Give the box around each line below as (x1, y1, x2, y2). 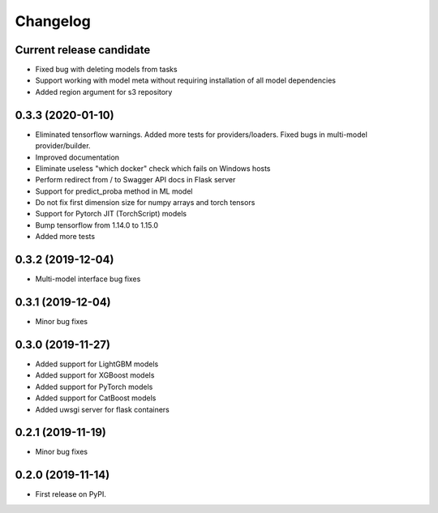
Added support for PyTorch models (35, 382, 153, 391)
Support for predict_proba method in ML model (35, 186, 193, 196)
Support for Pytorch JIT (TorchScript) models (35, 209, 187, 219)
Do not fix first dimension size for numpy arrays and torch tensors (35, 198, 255, 207)
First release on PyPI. (35, 489, 107, 499)
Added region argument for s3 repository (35, 87, 173, 96)
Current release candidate (15, 43, 151, 57)
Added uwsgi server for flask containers (35, 404, 170, 414)
